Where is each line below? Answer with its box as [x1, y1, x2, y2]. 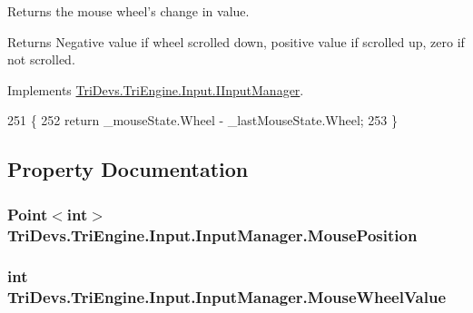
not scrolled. [7, 50, 75, 69]
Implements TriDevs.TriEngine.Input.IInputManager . [7, 80, 304, 99]
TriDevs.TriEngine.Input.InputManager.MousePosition [7, 223, 418, 246]
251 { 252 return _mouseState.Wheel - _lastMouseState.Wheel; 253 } [7, 111, 399, 130]
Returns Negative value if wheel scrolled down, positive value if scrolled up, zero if [7, 32, 465, 51]
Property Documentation [7, 155, 249, 183]
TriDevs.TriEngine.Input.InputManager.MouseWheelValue [7, 286, 447, 308]
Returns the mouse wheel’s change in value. [7, 2, 250, 20]
